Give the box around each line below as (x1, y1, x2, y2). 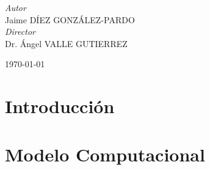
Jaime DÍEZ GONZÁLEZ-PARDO (5, 13, 135, 26)
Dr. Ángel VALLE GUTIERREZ (5, 37, 128, 50)
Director (5, 25, 35, 38)
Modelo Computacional (5, 141, 205, 166)
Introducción (5, 94, 115, 119)
